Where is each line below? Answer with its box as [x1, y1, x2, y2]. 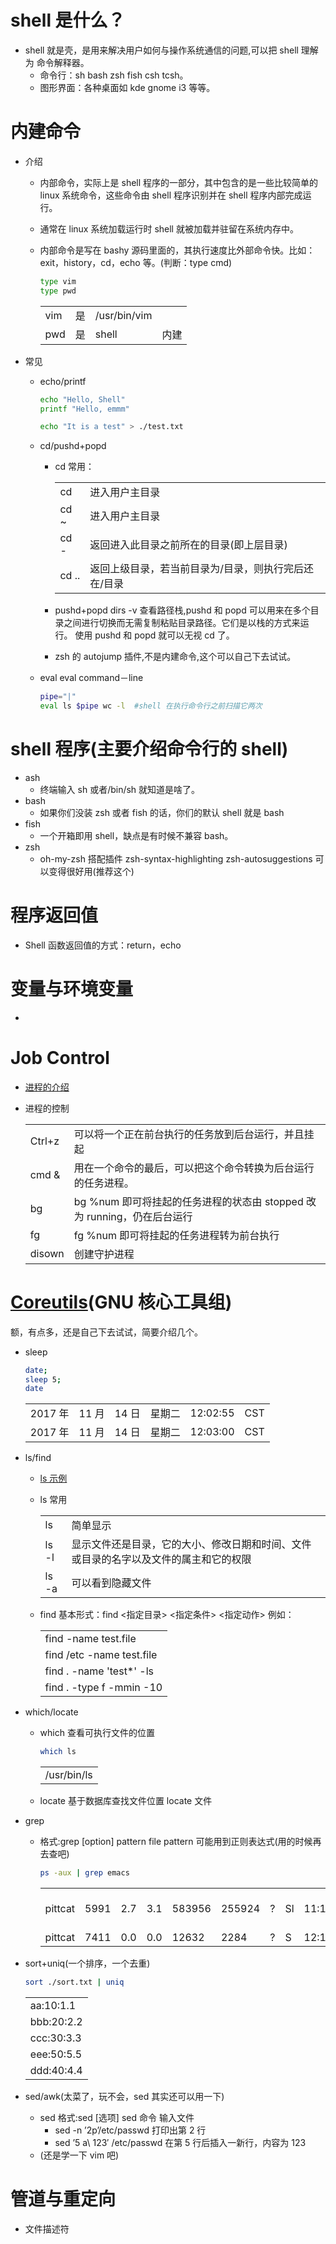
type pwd [39, 286, 77, 296]
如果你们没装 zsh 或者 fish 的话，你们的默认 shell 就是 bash [39, 806, 285, 818]
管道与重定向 [10, 2188, 117, 2211]
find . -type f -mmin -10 [44, 1681, 163, 1695]
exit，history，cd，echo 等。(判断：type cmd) [39, 256, 233, 268]
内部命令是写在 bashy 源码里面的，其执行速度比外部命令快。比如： [39, 244, 316, 256]
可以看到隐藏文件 [71, 1576, 152, 1590]
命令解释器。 [36, 56, 90, 68]
